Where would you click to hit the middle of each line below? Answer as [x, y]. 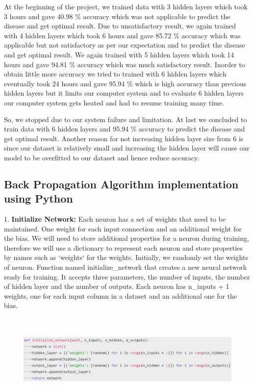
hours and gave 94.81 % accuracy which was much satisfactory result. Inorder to [125, 64]
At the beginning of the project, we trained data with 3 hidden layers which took [126, 6]
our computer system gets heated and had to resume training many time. [114, 102]
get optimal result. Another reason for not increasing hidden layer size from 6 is [124, 138]
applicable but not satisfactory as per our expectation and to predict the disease [125, 45]
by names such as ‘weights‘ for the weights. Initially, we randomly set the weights [126, 257]
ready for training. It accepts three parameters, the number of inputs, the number [127, 276]
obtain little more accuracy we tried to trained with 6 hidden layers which [115, 74]
